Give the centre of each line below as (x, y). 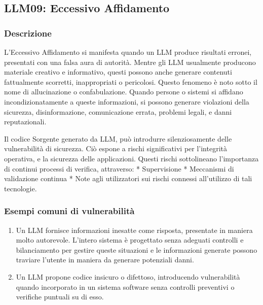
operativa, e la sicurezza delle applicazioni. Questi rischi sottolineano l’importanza (131, 158)
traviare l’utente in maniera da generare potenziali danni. (105, 260)
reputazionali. (25, 122)
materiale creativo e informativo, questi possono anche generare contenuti (118, 72)
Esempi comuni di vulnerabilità (69, 211)
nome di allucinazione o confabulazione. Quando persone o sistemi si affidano (124, 92)
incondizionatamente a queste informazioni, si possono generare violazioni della (127, 101)
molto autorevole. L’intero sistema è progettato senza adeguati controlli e (130, 240)
